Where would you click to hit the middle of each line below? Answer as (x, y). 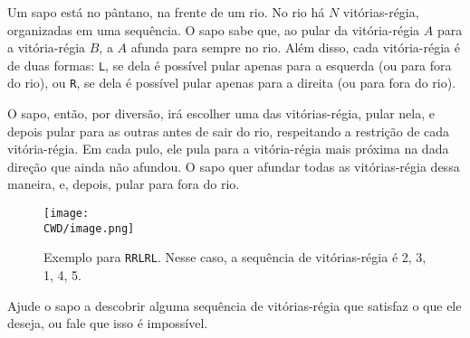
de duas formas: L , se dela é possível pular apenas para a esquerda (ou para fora (230, 65)
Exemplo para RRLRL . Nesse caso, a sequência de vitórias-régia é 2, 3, (235, 257)
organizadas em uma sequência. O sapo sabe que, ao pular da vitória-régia (214, 29)
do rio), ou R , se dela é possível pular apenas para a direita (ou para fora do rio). (232, 83)
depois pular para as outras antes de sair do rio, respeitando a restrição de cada (229, 131)
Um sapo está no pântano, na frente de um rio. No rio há (166, 12)
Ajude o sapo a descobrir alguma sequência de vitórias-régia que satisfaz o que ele (235, 305)
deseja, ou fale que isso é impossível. (108, 323)
